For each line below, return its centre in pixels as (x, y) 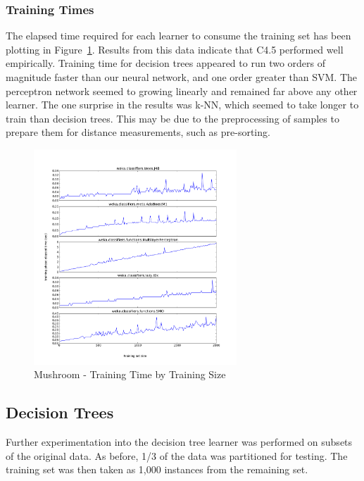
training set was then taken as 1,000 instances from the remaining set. (157, 469)
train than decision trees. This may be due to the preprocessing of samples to (172, 118)
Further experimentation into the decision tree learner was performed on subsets (179, 441)
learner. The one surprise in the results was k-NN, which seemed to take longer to (182, 105)
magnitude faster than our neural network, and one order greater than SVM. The (181, 77)
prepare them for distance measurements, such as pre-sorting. (138, 132)
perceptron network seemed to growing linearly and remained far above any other (182, 90)
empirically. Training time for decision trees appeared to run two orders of (166, 63)
